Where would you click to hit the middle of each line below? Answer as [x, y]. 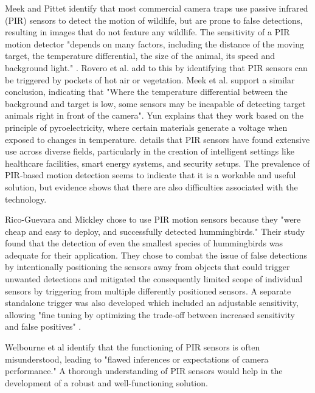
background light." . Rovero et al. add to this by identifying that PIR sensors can [156, 67]
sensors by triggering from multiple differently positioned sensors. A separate [148, 290]
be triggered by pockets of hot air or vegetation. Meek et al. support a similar [150, 79]
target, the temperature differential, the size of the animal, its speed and [140, 56]
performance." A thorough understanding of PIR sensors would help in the [144, 371]
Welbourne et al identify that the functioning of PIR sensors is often [133, 347]
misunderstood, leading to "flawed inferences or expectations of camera [137, 359]
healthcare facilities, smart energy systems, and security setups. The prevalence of [157, 163]
